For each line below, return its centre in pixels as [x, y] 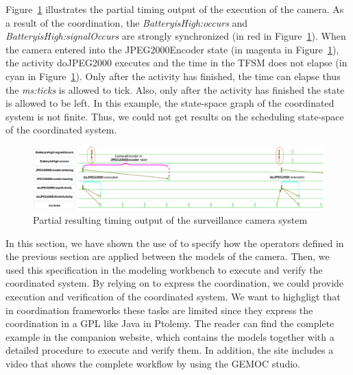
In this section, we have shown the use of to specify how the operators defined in [175, 243]
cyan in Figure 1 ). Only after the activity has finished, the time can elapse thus [173, 76]
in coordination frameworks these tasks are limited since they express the [159, 310]
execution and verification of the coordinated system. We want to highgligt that [173, 297]
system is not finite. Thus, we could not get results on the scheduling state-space [175, 116]
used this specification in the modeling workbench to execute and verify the [164, 269]
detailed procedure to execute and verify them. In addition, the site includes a [170, 350]
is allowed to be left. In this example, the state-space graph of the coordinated [170, 103]
